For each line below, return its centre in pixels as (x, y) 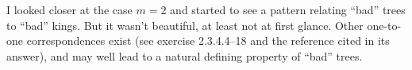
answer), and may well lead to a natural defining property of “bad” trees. (185, 55)
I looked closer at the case (69, 9)
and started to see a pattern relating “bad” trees (288, 9)
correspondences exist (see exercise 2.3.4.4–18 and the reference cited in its (208, 41)
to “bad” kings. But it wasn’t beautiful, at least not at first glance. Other (185, 25)
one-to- (384, 25)
